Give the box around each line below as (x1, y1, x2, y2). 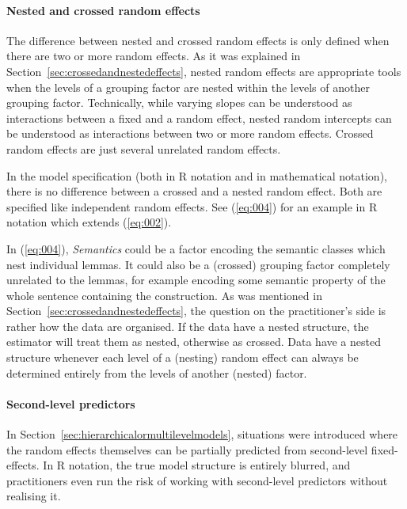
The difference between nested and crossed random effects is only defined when (6, 32, 390, 48)
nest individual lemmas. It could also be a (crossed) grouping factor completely (6, 256, 390, 272)
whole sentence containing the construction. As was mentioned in (6, 287, 322, 303)
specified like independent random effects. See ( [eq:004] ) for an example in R (6, 198, 378, 215)
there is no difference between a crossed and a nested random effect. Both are (6, 183, 382, 199)
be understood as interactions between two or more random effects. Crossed (6, 125, 374, 142)
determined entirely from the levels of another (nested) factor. (6, 364, 307, 381)
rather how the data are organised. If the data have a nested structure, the (6, 317, 369, 334)
